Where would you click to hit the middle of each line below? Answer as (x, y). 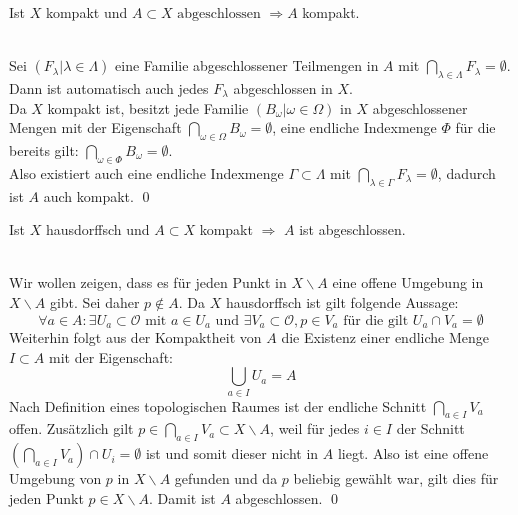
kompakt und (86, 12)
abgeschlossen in (283, 87)
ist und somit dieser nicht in (232, 453)
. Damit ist (182, 497)
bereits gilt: (44, 149)
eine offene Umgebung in (408, 282)
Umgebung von (55, 478)
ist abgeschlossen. (352, 229)
